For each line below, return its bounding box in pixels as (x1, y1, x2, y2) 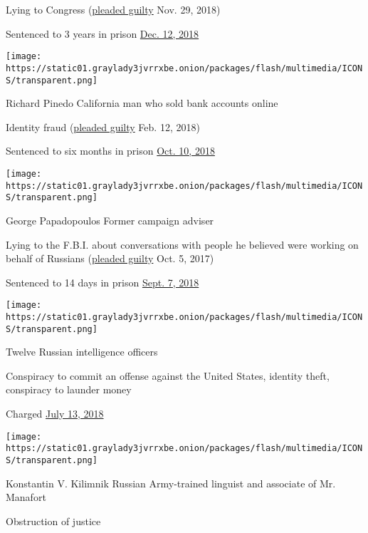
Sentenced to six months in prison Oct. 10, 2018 (6, 143, 215, 158)
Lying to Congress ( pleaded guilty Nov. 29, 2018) (6, 2, 221, 16)
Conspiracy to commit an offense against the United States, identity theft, (6, 368, 330, 383)
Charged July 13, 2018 (6, 406, 104, 421)
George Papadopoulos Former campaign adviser (6, 212, 214, 227)
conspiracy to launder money (6, 382, 132, 397)
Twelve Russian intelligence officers (6, 344, 158, 359)
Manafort (6, 490, 46, 504)
